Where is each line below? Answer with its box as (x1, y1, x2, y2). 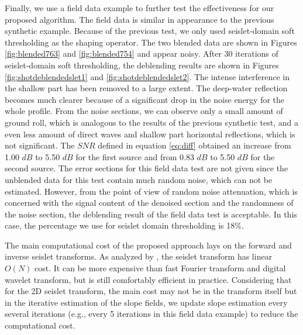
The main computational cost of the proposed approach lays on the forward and (5, 239, 292, 251)
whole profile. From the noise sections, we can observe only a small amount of (5, 105, 283, 117)
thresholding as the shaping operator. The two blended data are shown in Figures (5, 36, 297, 48)
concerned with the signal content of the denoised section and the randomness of (5, 196, 294, 209)
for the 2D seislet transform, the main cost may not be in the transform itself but (5, 285, 297, 297)
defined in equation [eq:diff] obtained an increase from (98, 139, 291, 151)
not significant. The (5, 139, 75, 151)
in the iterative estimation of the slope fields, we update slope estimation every (5, 296, 288, 308)
